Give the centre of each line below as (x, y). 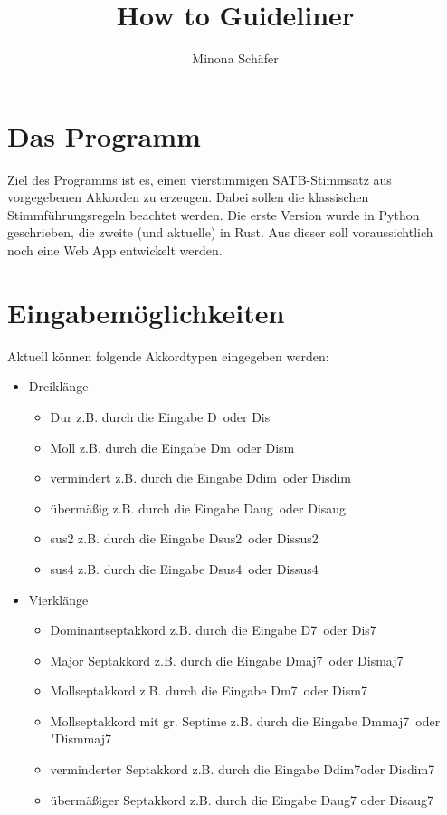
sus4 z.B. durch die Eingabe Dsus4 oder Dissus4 (184, 568)
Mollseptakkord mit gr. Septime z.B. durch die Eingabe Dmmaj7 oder (245, 720)
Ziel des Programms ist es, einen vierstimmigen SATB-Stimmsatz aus (200, 179)
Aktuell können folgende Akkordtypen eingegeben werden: (168, 355)
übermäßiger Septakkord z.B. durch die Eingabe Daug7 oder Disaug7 (242, 799)
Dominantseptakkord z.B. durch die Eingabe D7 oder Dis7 (213, 630)
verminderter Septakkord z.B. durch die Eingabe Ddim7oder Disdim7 (243, 769)
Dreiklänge (58, 386)
